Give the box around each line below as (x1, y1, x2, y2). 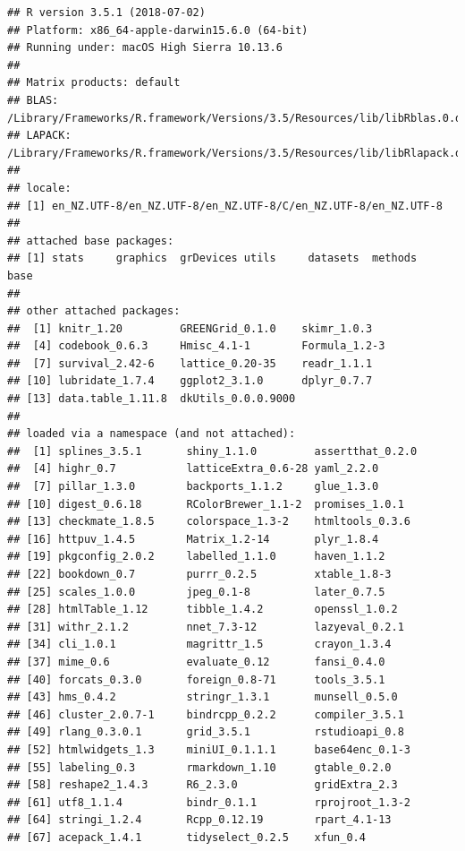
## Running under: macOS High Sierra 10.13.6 (7, 41, 283, 55)
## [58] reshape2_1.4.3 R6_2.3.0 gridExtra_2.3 (7, 778, 398, 792)
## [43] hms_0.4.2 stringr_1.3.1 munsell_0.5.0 (7, 691, 398, 704)
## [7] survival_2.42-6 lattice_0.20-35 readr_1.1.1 (7, 357, 373, 370)
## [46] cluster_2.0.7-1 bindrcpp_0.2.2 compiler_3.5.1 (7, 708, 404, 721)
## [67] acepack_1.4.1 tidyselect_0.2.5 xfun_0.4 (7, 830, 366, 844)
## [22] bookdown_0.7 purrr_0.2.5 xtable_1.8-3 (7, 568, 392, 580)
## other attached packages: (7, 305, 181, 318)
